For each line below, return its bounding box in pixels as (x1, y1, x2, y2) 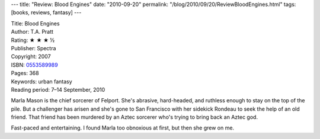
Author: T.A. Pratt (11, 28, 53, 35)
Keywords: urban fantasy (11, 77, 72, 85)
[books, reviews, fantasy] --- (11, 9, 82, 16)
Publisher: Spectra (11, 44, 56, 51)
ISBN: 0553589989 (11, 61, 59, 68)
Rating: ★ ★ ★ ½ (11, 36, 55, 44)
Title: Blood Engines (11, 20, 60, 27)
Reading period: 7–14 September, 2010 (11, 86, 105, 93)
